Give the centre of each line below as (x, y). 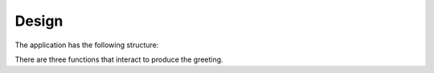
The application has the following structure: (87, 45)
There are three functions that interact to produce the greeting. (119, 59)
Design (39, 21)
